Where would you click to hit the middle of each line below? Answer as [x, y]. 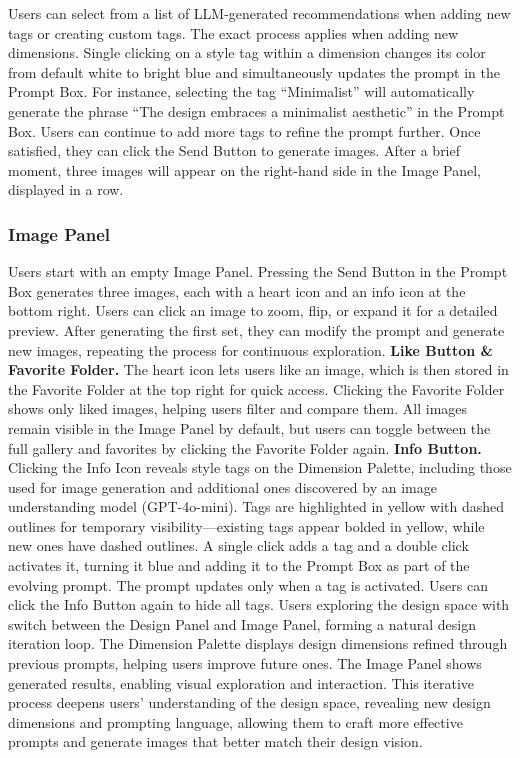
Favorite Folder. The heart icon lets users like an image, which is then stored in [258, 369]
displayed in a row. [66, 189]
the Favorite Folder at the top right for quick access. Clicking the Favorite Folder [256, 388]
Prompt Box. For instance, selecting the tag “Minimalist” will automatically [241, 91]
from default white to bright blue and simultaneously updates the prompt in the [254, 71]
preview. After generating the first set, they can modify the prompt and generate [256, 329]
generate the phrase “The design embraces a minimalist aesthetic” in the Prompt [256, 110]
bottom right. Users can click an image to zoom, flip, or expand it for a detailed [253, 310]
